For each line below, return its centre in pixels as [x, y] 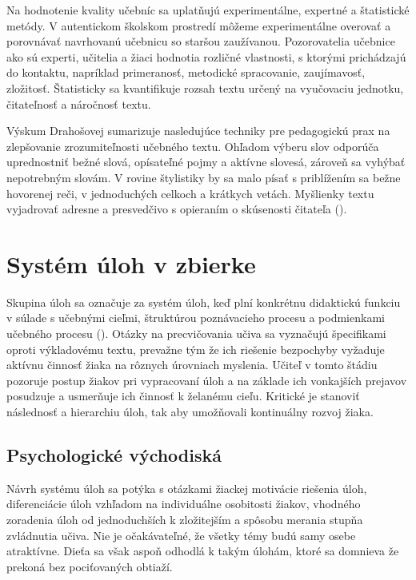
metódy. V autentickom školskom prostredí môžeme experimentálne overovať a [199, 25]
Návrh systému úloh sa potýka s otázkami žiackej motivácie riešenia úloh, [187, 488]
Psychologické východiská [114, 454]
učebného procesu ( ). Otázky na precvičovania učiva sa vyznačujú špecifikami [196, 334]
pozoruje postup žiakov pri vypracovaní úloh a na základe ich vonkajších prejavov [207, 380]
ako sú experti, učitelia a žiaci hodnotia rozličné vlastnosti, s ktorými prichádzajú [206, 56]
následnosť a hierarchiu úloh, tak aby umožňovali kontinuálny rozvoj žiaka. [190, 411]
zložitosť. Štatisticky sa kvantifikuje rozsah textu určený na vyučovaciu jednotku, [205, 87]
